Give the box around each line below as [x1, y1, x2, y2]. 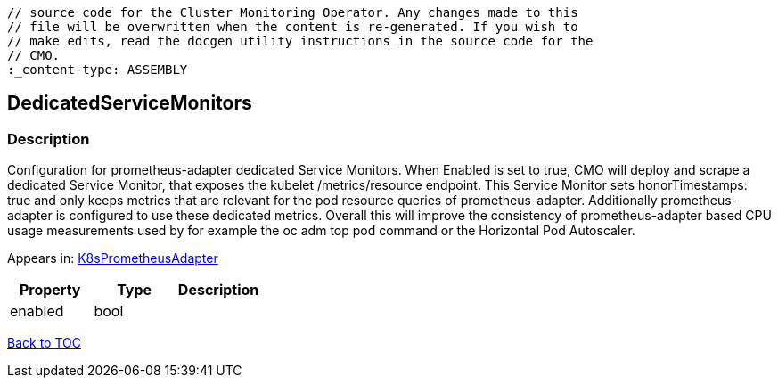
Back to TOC [7, 335, 81, 351]
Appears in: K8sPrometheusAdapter [7, 250, 218, 266]
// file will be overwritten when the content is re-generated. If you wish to [7, 20, 578, 34]
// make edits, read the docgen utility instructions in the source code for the [7, 34, 594, 48]
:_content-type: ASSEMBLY [7, 62, 188, 77]
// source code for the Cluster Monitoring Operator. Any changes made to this [7, 5, 578, 20]
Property [19, 281, 81, 299]
